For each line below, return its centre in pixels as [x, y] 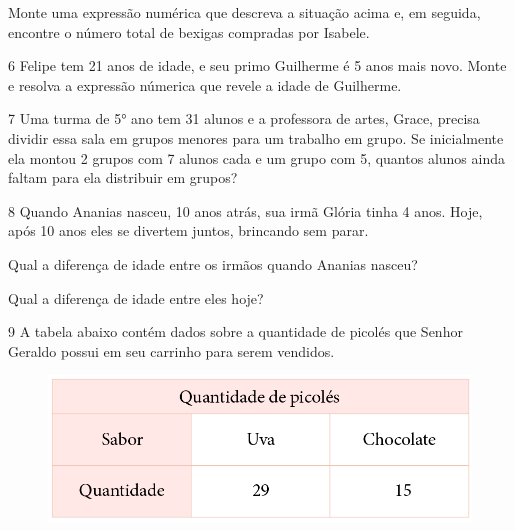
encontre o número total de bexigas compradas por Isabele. [189, 31]
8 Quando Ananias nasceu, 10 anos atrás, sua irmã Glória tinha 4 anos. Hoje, [245, 210]
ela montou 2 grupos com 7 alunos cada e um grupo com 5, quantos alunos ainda [256, 157]
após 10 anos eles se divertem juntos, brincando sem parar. [188, 230]
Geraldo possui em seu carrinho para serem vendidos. [171, 350]
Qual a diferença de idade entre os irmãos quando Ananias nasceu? [213, 263]
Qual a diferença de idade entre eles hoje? [136, 297]
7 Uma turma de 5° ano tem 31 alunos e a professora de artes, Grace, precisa [244, 118]
